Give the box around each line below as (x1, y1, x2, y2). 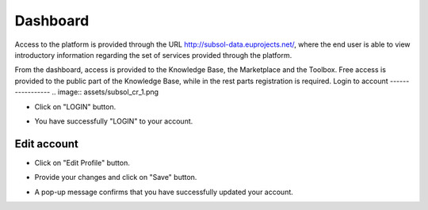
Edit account (14, 137, 78, 151)
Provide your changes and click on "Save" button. (34, 173, 197, 182)
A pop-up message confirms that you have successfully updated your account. (34, 187, 293, 197)
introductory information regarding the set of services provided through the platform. (14, 50, 292, 59)
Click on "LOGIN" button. (34, 101, 117, 111)
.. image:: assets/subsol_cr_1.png (52, 87, 159, 97)
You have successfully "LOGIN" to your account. (34, 116, 193, 126)
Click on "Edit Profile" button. (34, 158, 130, 167)
